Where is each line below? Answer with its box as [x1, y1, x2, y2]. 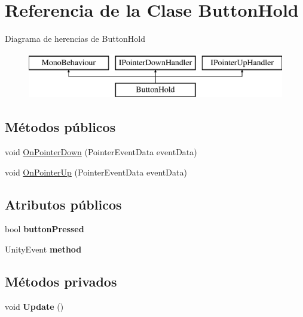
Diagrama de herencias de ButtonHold [5, 32, 146, 45]
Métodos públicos [5, 118, 116, 136]
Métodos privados [5, 272, 117, 291]
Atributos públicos [5, 195, 122, 213]
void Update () [5, 300, 64, 312]
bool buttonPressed [5, 223, 84, 235]
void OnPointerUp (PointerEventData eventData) [5, 165, 187, 178]
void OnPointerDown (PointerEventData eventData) [5, 146, 197, 158]
